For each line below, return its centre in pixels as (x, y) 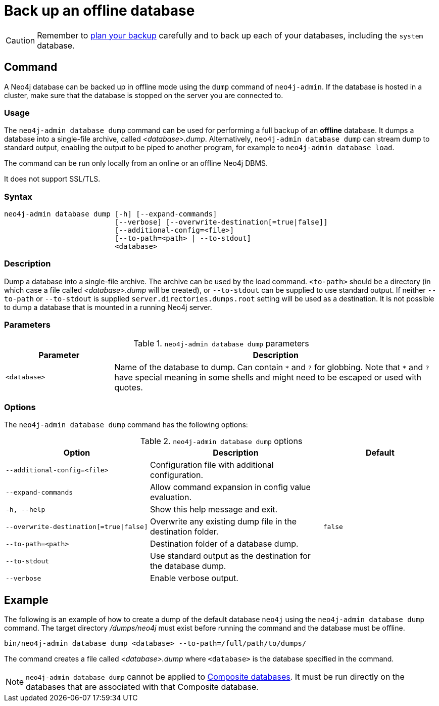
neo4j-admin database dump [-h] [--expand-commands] (111, 214)
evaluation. (170, 497)
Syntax (18, 196)
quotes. (129, 387)
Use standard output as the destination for (230, 556)
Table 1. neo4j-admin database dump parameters (221, 343)
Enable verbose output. (194, 578)
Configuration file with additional (212, 465)
